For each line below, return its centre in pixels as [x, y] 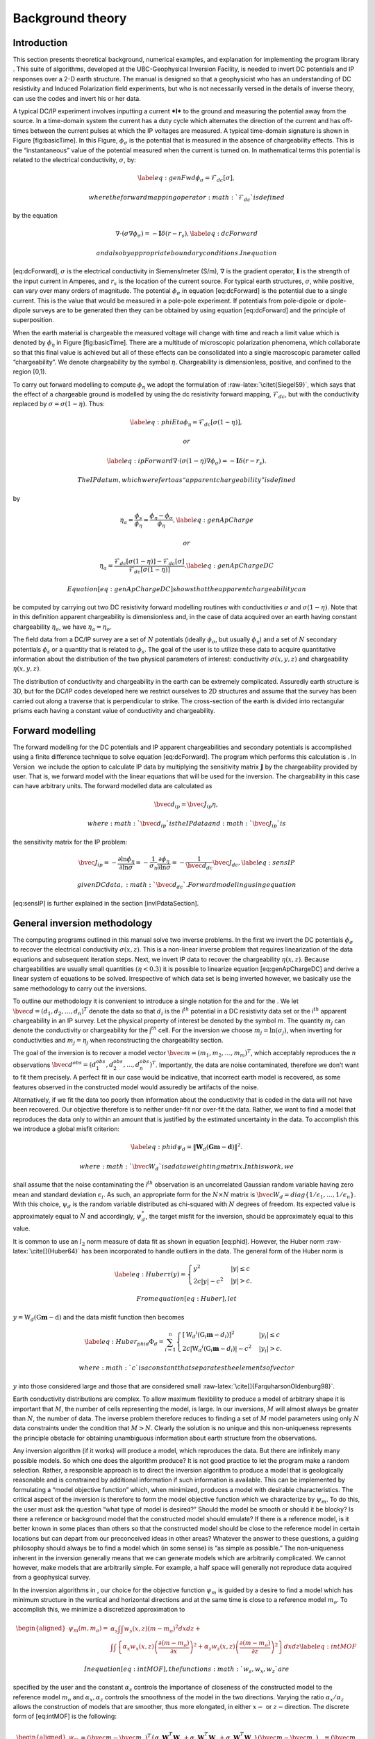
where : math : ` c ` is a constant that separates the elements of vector [187, 1368]
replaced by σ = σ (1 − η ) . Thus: [59, 404]
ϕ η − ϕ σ [161, 516]
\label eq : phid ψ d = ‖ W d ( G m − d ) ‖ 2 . [187, 1147]
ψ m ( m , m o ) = [88, 1629]
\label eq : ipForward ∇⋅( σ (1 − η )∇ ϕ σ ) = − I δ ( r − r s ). [186, 461]
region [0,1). [30, 371]
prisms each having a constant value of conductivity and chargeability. [114, 710]
